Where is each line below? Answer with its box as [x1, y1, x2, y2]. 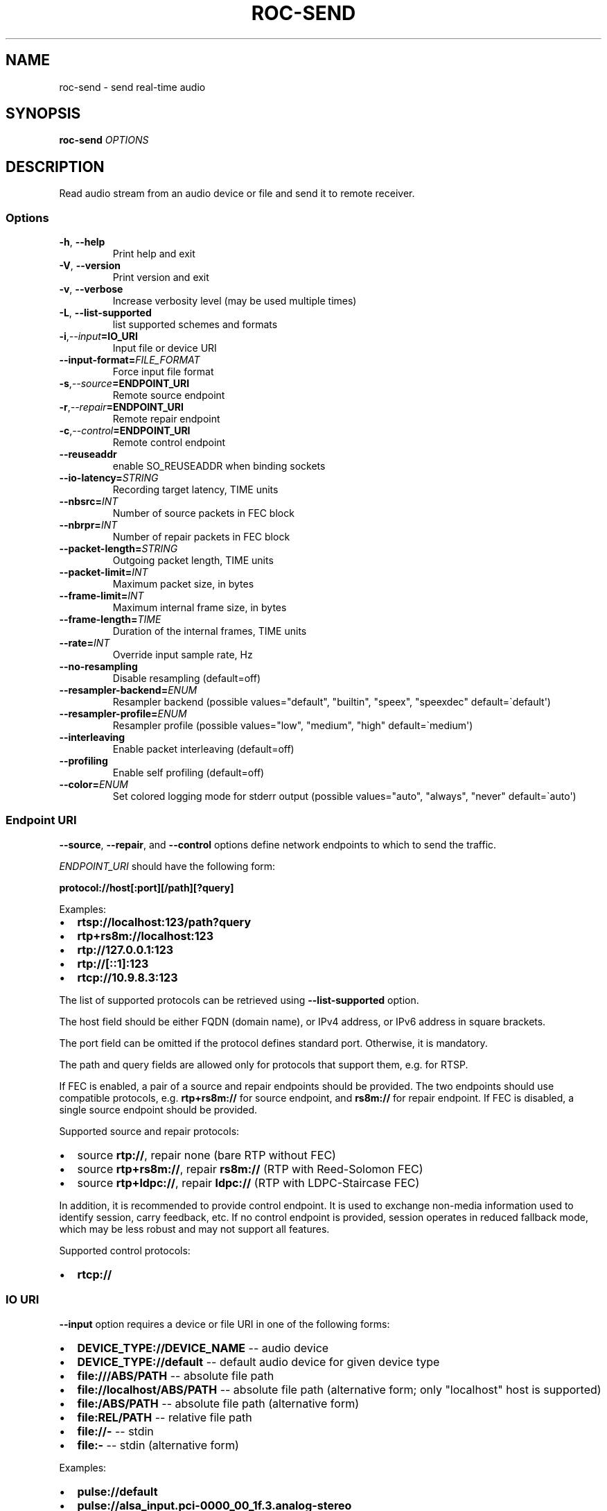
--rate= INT [59, 637, 110, 649]
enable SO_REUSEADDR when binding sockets [112, 460, 326, 472]
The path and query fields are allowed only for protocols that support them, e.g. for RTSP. [59, 1058, 468, 1070]
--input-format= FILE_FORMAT [59, 354, 200, 366]
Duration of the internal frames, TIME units [112, 625, 307, 638]
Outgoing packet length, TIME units [112, 554, 274, 567]
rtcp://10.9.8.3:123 [77, 970, 178, 984]
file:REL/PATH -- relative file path [77, 1410, 252, 1424]
